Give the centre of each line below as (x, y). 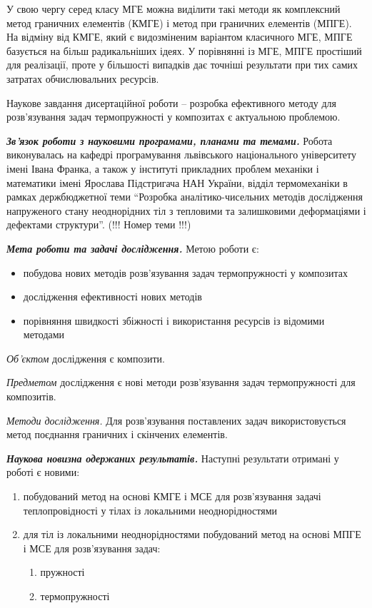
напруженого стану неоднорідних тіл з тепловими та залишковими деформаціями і (186, 210)
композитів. (31, 396)
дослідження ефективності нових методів (112, 297)
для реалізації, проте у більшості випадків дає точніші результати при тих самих (182, 65)
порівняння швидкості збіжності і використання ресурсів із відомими (174, 320)
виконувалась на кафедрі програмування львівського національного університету (181, 154)
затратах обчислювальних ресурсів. (83, 78)
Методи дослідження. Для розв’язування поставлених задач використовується (176, 420)
